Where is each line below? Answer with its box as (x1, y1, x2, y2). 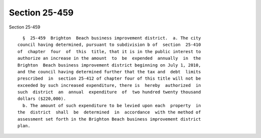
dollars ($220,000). (17, 96, 66, 101)
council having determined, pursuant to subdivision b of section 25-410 (17, 42, 201, 48)
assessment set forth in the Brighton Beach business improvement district (17, 116, 201, 122)
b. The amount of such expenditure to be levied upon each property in (22, 103, 201, 108)
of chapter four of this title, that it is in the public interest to (17, 49, 201, 54)
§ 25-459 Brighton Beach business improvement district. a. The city (22, 35, 201, 41)
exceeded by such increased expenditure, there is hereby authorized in (17, 83, 201, 88)
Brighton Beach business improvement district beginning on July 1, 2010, (17, 62, 201, 68)
